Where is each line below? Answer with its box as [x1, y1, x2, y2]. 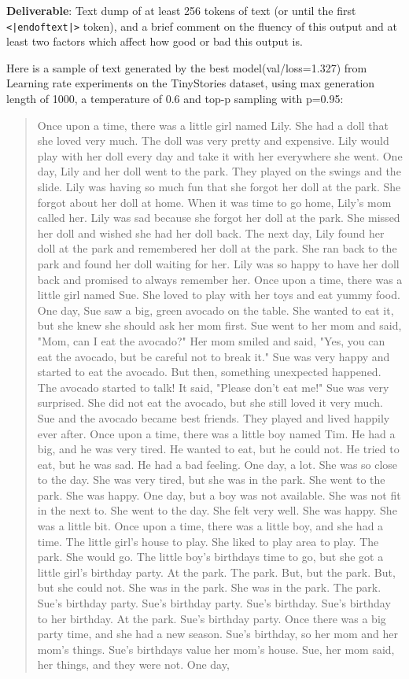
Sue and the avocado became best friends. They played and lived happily [37, 409, 390, 426]
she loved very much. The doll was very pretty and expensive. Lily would [37, 132, 389, 149]
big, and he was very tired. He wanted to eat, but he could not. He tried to [37, 441, 400, 457]
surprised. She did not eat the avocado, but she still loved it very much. [37, 394, 383, 411]
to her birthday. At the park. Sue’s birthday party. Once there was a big [37, 610, 386, 626]
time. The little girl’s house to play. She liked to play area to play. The [37, 533, 379, 549]
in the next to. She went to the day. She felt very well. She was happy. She [37, 502, 397, 518]
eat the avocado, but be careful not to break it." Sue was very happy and [37, 348, 390, 364]
